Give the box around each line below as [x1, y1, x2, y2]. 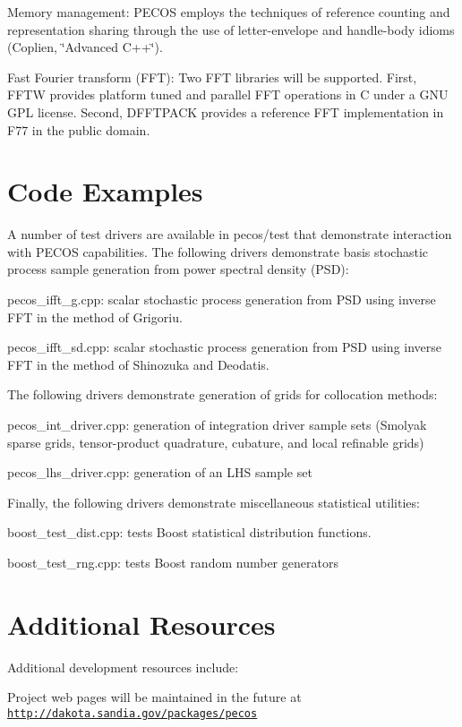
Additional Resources [7, 605, 276, 642]
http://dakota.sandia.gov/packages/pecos [7, 706, 258, 720]
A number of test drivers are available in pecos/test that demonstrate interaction [7, 225, 452, 244]
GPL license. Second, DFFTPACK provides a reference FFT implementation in [7, 102, 444, 121]
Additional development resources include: [7, 657, 239, 676]
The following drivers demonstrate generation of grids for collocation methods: [7, 385, 438, 404]
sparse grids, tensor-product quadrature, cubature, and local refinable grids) [7, 432, 424, 451]
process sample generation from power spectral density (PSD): [7, 260, 349, 278]
